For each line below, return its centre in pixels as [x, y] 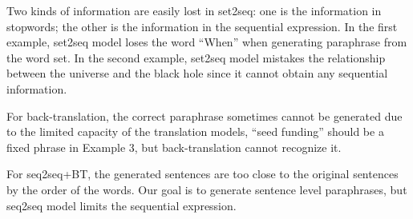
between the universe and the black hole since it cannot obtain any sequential [197, 73]
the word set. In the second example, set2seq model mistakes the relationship [196, 57]
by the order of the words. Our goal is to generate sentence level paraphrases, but [207, 189]
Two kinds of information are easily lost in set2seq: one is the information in [194, 10]
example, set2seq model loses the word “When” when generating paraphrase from [207, 42]
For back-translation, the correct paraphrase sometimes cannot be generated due [204, 115]
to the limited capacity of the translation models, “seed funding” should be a [195, 131]
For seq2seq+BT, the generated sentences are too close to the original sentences [202, 174]
